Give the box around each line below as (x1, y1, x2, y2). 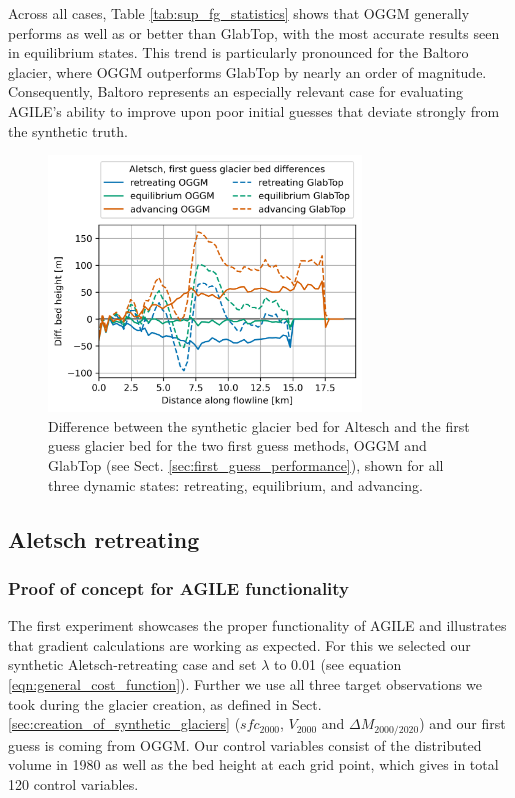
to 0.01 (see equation (273, 654, 402, 675)
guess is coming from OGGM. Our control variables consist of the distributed (8, 734, 482, 755)
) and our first (419, 713, 506, 734)
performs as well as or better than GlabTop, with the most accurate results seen (8, 22, 500, 43)
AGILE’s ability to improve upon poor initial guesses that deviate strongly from (8, 100, 500, 121)
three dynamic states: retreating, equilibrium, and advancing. (48, 474, 423, 495)
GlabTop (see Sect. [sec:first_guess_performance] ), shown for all (48, 454, 444, 475)
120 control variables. (8, 773, 139, 794)
